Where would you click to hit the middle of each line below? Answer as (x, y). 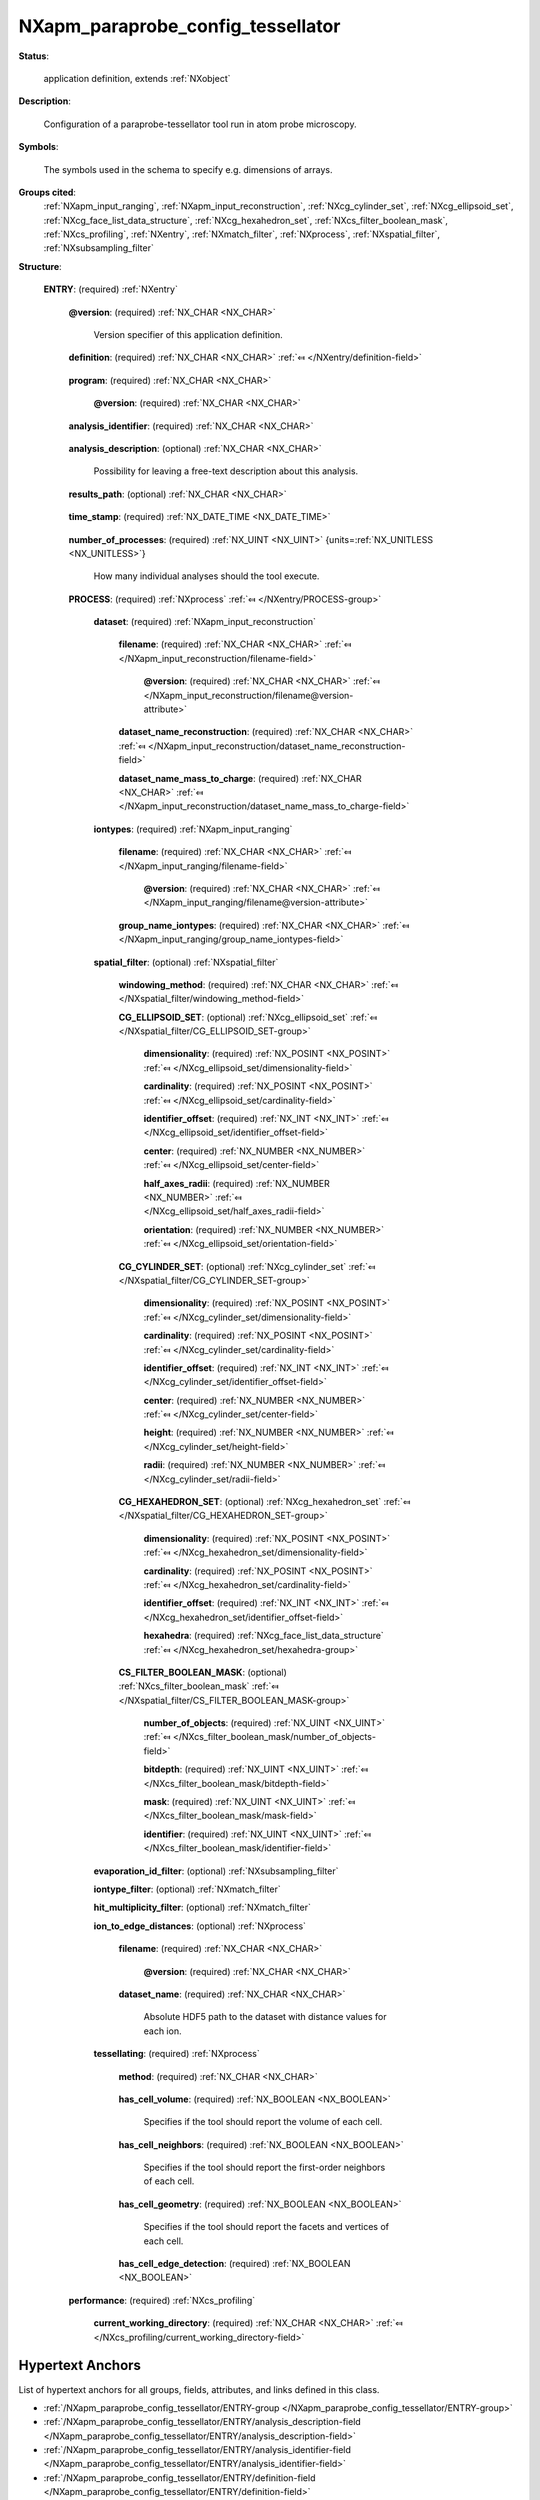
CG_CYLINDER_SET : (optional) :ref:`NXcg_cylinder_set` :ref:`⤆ (247, 1266)
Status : (34, 56)
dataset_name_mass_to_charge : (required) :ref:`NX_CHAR (240, 778)
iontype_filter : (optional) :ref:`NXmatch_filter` (187, 1889)
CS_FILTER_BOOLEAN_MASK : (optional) (202, 1672)
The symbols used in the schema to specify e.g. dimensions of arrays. (188, 169)
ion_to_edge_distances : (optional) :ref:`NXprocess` (200, 1926)
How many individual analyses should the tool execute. (206, 576)
